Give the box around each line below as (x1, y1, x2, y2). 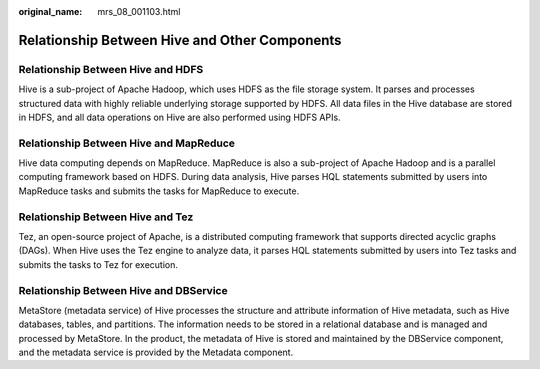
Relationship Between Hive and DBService (18, 283, 229, 297)
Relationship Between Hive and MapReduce (18, 136, 235, 150)
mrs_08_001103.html (97, 6, 181, 17)
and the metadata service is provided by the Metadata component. (18, 346, 294, 359)
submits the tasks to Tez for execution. (18, 258, 179, 270)
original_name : (18, 6, 83, 17)
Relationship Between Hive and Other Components (18, 31, 342, 49)
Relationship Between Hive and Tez (18, 210, 194, 224)
